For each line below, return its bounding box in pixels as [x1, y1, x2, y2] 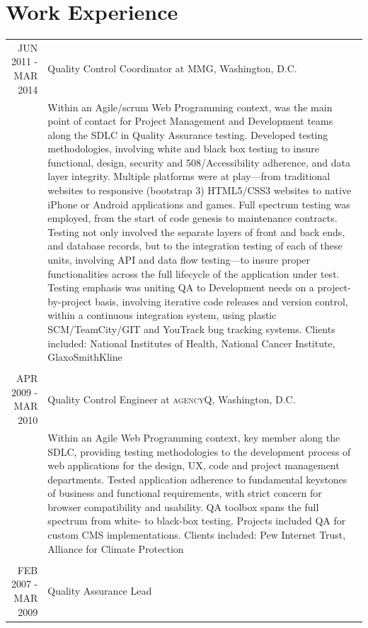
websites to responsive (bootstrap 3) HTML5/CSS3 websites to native [47, 183, 352, 198]
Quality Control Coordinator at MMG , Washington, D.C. [47, 61, 297, 76]
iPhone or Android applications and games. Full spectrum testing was [47, 196, 350, 211]
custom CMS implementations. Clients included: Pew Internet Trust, [47, 527, 346, 542]
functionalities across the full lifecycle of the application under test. [47, 266, 340, 281]
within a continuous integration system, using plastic [47, 308, 277, 323]
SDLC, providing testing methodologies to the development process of [47, 444, 351, 459]
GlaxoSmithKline [47, 349, 122, 364]
